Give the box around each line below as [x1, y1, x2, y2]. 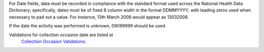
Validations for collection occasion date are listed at [9, 32, 113, 38]
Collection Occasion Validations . [21, 39, 87, 44]
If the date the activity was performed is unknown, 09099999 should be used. [9, 23, 167, 29]
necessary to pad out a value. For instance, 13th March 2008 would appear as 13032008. [9, 14, 189, 20]
